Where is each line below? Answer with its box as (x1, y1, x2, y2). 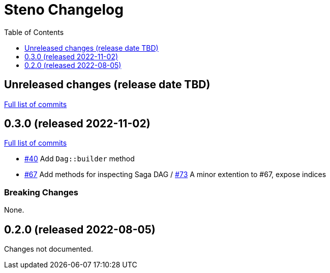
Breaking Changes (4, 187, 79, 197)
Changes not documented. (4, 245, 94, 254)
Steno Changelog (4, 1, 124, 18)
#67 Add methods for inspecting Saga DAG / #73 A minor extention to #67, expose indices (24, 170, 326, 179)
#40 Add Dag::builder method (24, 154, 135, 163)
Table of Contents (4, 27, 64, 37)
